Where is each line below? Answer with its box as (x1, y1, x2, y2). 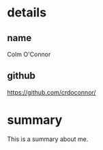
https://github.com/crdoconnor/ (7, 88, 97, 97)
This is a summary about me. (7, 135, 89, 143)
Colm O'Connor (7, 50, 51, 58)
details (7, 5, 46, 21)
